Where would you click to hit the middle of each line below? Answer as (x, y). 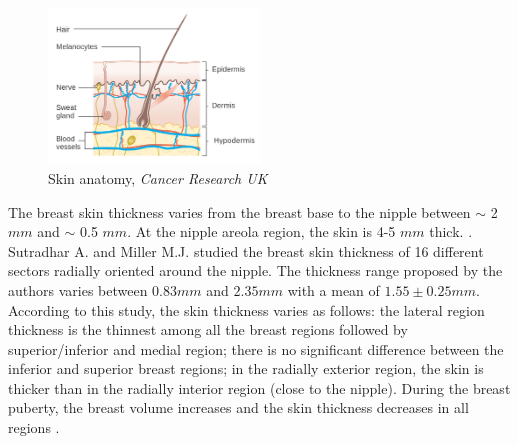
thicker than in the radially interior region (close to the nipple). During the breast (259, 387)
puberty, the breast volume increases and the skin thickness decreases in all (238, 407)
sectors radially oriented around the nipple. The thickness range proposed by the (255, 270)
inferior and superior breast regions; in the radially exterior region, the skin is (246, 368)
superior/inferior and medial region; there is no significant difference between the (256, 348)
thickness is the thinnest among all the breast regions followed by (208, 329)
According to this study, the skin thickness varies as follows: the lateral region (246, 309)
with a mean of (333, 289)
